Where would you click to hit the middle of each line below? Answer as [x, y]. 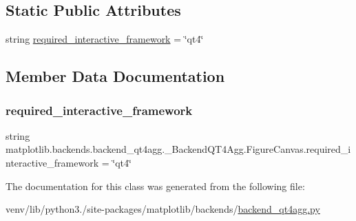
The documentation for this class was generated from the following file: [155, 186]
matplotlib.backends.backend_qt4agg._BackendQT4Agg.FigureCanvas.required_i [178, 149]
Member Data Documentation [115, 76]
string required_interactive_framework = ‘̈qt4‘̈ [105, 39]
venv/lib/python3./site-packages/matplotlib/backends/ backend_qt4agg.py [163, 209]
